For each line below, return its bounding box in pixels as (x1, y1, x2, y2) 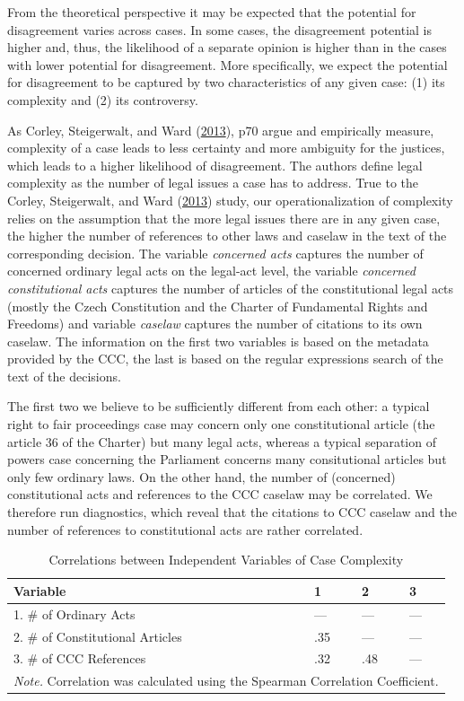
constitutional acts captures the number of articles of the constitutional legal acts (7, 278, 454, 297)
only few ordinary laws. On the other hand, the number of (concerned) (7, 467, 396, 486)
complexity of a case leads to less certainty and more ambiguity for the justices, (7, 138, 445, 157)
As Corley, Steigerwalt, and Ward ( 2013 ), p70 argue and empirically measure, (7, 120, 434, 139)
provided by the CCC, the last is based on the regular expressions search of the (7, 349, 443, 368)
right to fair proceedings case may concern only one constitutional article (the (7, 415, 435, 434)
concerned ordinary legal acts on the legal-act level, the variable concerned (7, 261, 416, 280)
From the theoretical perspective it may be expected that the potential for (7, 3, 416, 21)
